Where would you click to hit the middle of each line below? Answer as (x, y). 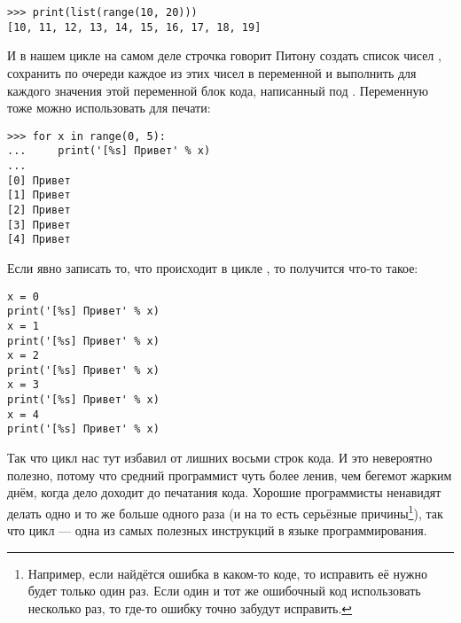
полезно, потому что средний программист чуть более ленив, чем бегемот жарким (230, 475)
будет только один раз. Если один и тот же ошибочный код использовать (224, 591)
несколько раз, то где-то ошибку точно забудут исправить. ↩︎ (190, 607)
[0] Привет (39, 180)
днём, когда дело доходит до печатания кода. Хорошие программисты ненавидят (224, 492)
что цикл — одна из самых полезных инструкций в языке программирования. (217, 530)
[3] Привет (39, 225)
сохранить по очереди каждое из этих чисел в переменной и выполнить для (212, 72)
